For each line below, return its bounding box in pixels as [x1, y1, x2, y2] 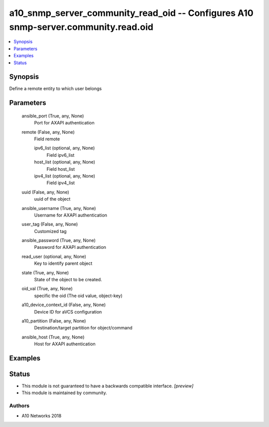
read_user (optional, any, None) [21, 253, 87, 259]
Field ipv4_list [46, 180, 75, 186]
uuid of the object [34, 196, 71, 202]
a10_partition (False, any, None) [21, 318, 86, 323]
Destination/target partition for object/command [34, 325, 133, 331]
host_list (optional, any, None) [34, 159, 96, 165]
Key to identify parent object [34, 260, 93, 266]
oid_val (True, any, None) [21, 286, 73, 292]
